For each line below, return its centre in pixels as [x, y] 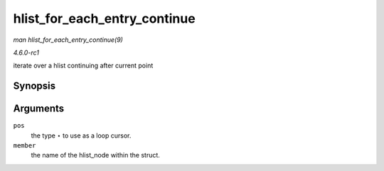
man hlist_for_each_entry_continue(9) [68, 40]
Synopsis [34, 86]
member [25, 146]
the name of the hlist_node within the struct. [95, 155]
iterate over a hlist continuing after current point [83, 66]
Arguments [39, 109]
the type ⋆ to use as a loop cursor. [81, 136]
